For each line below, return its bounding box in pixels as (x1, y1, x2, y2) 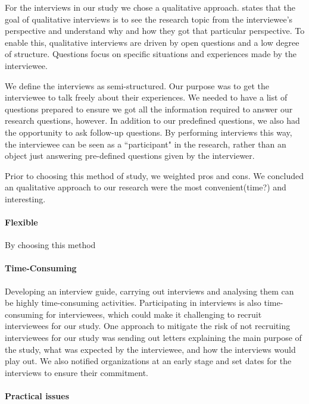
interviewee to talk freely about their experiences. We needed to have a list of (5, 91, 288, 104)
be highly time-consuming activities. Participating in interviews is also (5, 296, 261, 309)
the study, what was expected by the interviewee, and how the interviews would (5, 343, 296, 355)
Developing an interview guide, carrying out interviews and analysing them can (5, 284, 294, 297)
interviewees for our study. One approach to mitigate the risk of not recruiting (5, 320, 291, 332)
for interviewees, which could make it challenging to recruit (46, 308, 262, 320)
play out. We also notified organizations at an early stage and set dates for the (5, 355, 292, 367)
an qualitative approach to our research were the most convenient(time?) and (5, 181, 286, 193)
